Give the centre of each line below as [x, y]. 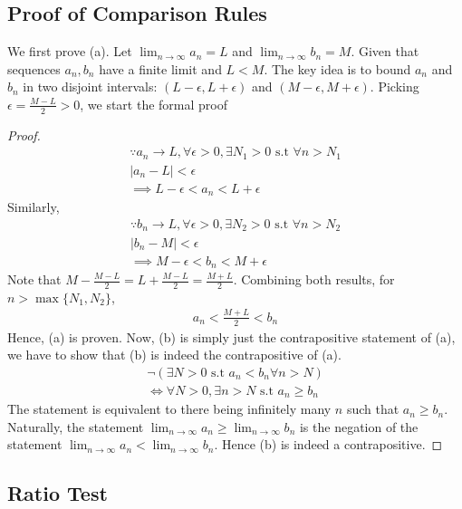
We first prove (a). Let [70, 51]
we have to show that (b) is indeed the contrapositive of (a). [174, 355]
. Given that [385, 51]
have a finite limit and [160, 68]
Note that [34, 279]
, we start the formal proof [154, 104]
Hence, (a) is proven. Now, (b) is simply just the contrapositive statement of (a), [231, 336]
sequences [34, 68]
